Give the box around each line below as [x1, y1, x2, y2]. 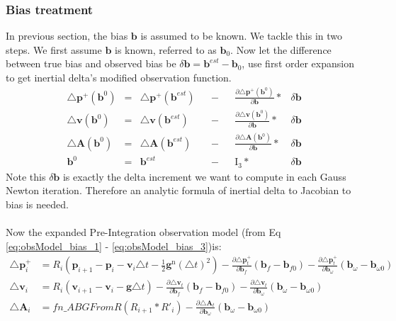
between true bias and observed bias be [6, 56, 176, 71]
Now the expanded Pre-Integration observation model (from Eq [6, 224, 281, 239]
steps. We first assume [6, 42, 102, 57]
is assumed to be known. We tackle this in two [140, 28, 342, 43]
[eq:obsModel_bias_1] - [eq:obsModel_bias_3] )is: [6, 238, 222, 253]
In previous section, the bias [6, 28, 128, 43]
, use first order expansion [242, 56, 354, 71]
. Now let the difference [230, 42, 332, 57]
